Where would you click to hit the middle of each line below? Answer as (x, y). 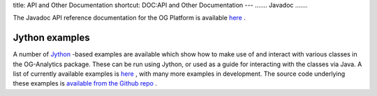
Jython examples (51, 38)
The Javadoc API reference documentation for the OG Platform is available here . (129, 18)
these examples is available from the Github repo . (85, 83)
